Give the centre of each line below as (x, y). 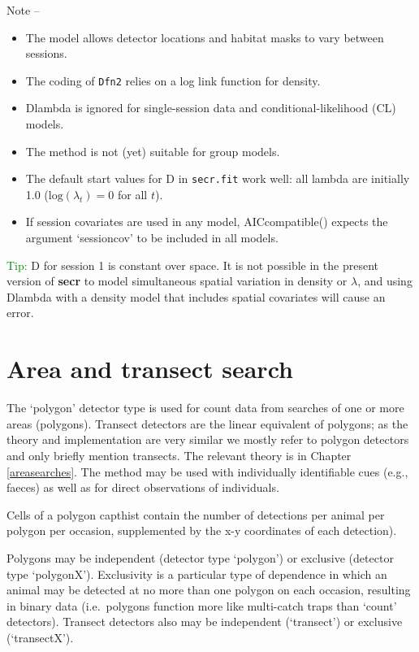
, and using (385, 281)
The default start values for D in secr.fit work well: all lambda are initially (218, 178)
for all (132, 194)
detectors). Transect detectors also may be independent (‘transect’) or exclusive (205, 622)
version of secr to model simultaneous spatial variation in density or (177, 281)
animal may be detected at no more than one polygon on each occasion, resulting (209, 590)
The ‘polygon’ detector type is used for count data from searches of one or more (205, 408)
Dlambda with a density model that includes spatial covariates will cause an (196, 296)
